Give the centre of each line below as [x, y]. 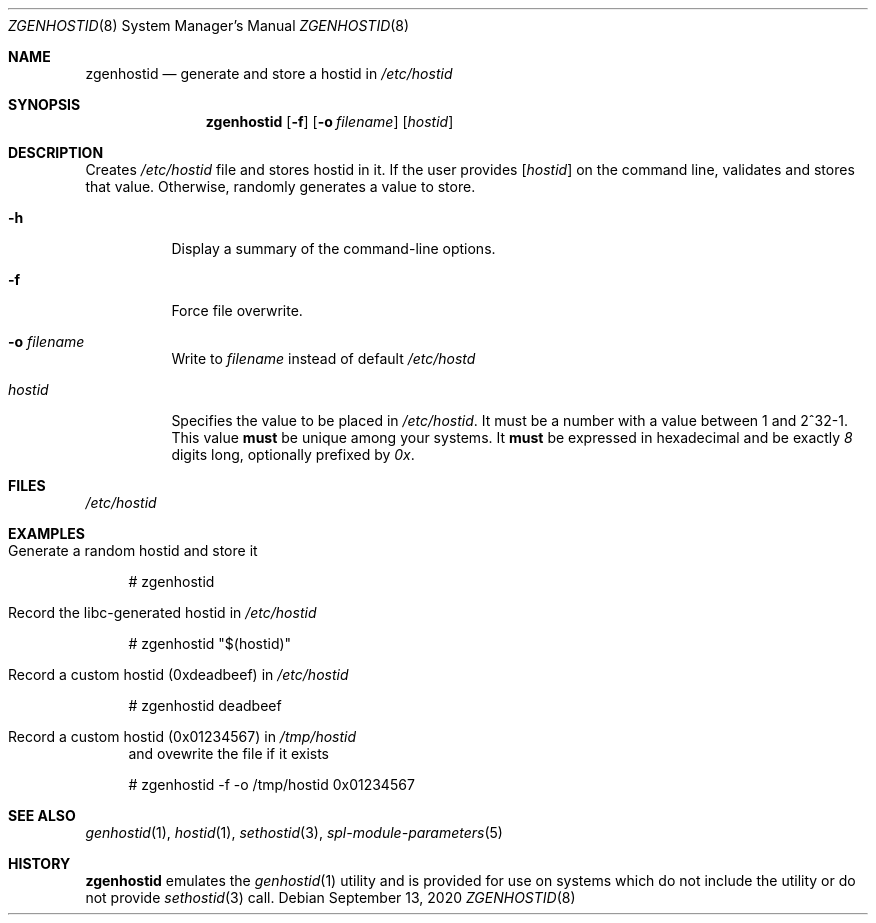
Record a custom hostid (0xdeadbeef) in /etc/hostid [178, 674]
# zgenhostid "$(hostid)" [210, 643]
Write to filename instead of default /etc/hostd [323, 358]
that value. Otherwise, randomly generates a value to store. [280, 186]
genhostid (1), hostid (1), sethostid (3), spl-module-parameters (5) [294, 832]
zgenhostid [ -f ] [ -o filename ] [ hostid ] [329, 121]
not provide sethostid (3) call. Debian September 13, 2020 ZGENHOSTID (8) [330, 897]
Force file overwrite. [237, 310]
